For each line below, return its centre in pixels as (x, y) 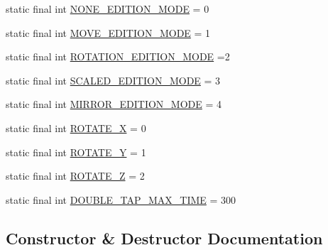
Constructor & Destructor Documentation (164, 238)
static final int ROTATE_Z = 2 (75, 176)
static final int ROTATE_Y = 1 (76, 152)
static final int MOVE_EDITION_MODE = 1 (108, 32)
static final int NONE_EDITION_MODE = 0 (108, 9)
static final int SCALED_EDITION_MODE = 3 (113, 80)
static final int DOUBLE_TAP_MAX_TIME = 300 (121, 199)
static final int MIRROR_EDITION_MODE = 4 (114, 104)
